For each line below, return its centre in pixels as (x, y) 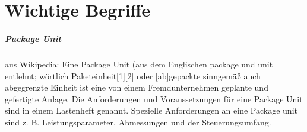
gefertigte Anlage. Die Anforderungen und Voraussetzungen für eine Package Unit (154, 99)
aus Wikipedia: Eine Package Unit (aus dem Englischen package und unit (139, 64)
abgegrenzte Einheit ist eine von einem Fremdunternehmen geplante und (137, 87)
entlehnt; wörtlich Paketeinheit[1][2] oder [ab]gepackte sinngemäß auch (133, 75)
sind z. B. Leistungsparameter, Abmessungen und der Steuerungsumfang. (138, 122)
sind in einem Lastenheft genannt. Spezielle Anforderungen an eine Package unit (151, 110)
